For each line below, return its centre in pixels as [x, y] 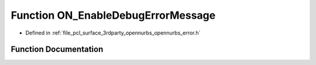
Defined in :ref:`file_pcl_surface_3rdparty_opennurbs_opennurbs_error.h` [113, 33]
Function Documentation [57, 49]
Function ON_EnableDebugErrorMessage [113, 15]
